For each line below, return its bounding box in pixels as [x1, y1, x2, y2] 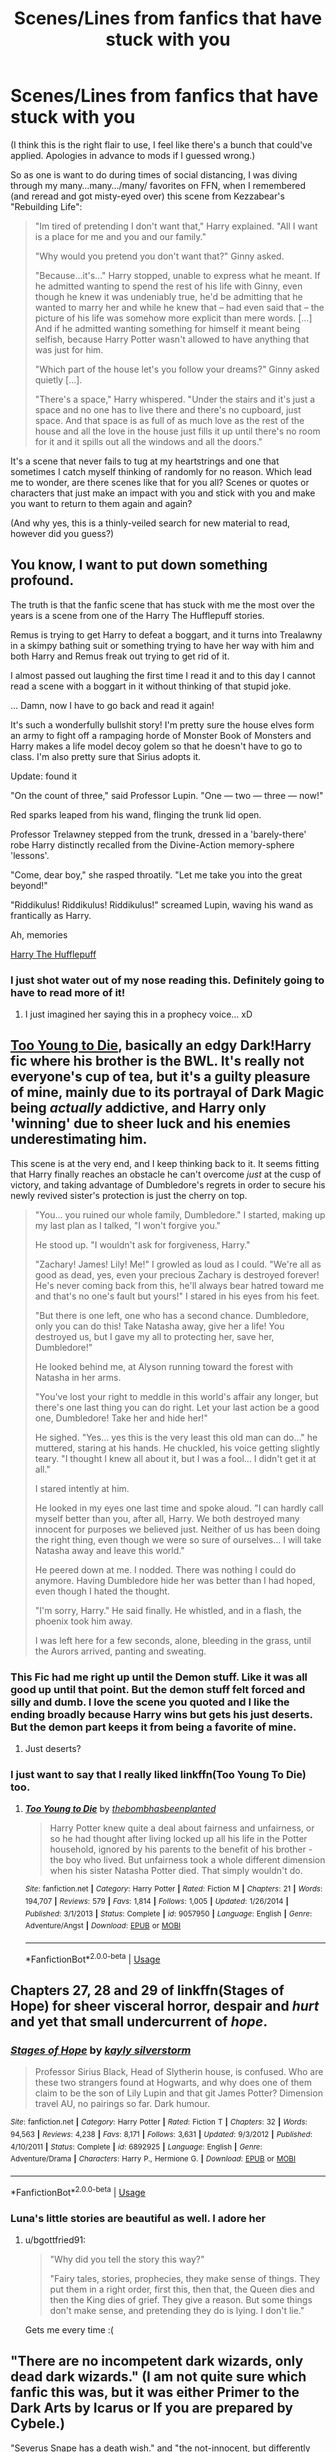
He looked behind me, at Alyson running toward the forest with [34, 1360, 294, 1372]
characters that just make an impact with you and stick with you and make [10, 487, 316, 499]
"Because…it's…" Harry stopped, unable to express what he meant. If [34, 269, 321, 281]
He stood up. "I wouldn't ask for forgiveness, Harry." [34, 1238, 251, 1251]
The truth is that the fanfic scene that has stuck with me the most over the [10, 598, 315, 611]
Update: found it [10, 770, 78, 782]
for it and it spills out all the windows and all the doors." [34, 435, 263, 447]
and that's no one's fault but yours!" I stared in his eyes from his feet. [34, 1290, 320, 1302]
